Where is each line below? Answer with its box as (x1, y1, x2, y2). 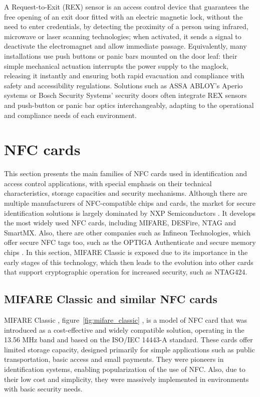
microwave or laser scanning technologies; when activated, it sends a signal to (4, 31, 241, 41)
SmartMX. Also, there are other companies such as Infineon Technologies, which (4, 227, 251, 237)
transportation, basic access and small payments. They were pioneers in (4, 354, 224, 364)
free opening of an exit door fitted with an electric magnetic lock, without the (4, 11, 243, 22)
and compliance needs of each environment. (4, 109, 137, 120)
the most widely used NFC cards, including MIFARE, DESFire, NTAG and (4, 217, 236, 228)
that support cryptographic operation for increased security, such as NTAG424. (4, 267, 247, 277)
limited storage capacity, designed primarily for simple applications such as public (4, 344, 255, 354)
